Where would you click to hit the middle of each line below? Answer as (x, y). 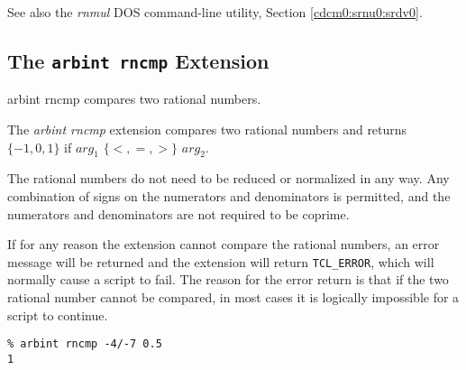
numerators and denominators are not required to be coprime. (178, 213)
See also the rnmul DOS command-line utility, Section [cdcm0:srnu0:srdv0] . (215, 12)
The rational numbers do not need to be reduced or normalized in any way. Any (228, 178)
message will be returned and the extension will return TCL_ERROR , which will (221, 261)
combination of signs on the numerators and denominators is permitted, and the (229, 195)
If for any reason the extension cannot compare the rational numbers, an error (224, 244)
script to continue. (58, 314)
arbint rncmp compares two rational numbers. (134, 99)
